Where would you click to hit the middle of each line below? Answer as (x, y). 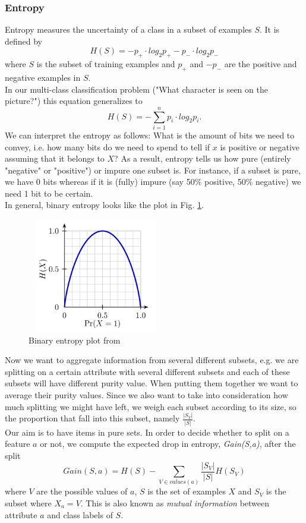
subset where (28, 502)
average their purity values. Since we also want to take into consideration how (146, 395)
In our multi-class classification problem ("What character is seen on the (136, 89)
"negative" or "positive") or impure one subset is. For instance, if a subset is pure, (153, 170)
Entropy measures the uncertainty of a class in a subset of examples (128, 29)
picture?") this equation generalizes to (74, 101)
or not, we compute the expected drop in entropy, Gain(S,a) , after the (168, 444)
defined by (24, 41)
